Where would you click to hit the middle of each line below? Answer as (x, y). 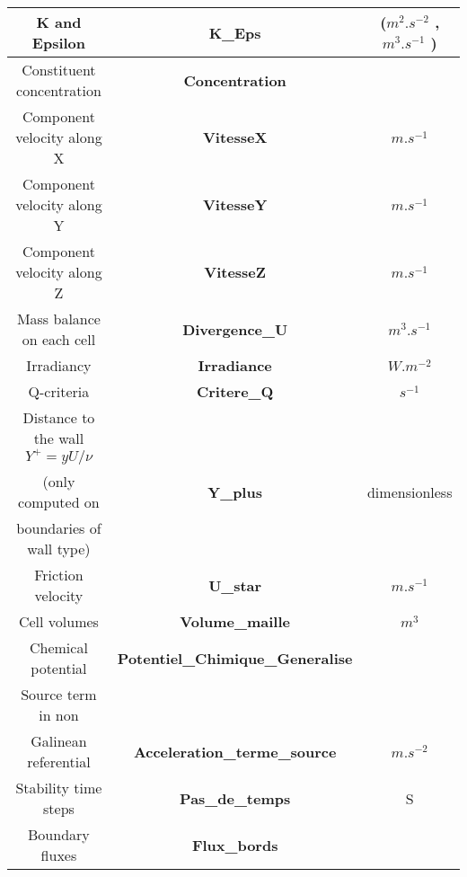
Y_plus (235, 492)
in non (59, 715)
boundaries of (59, 528)
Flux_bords (235, 845)
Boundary (59, 834)
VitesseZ (235, 272)
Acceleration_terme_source (235, 751)
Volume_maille (235, 621)
